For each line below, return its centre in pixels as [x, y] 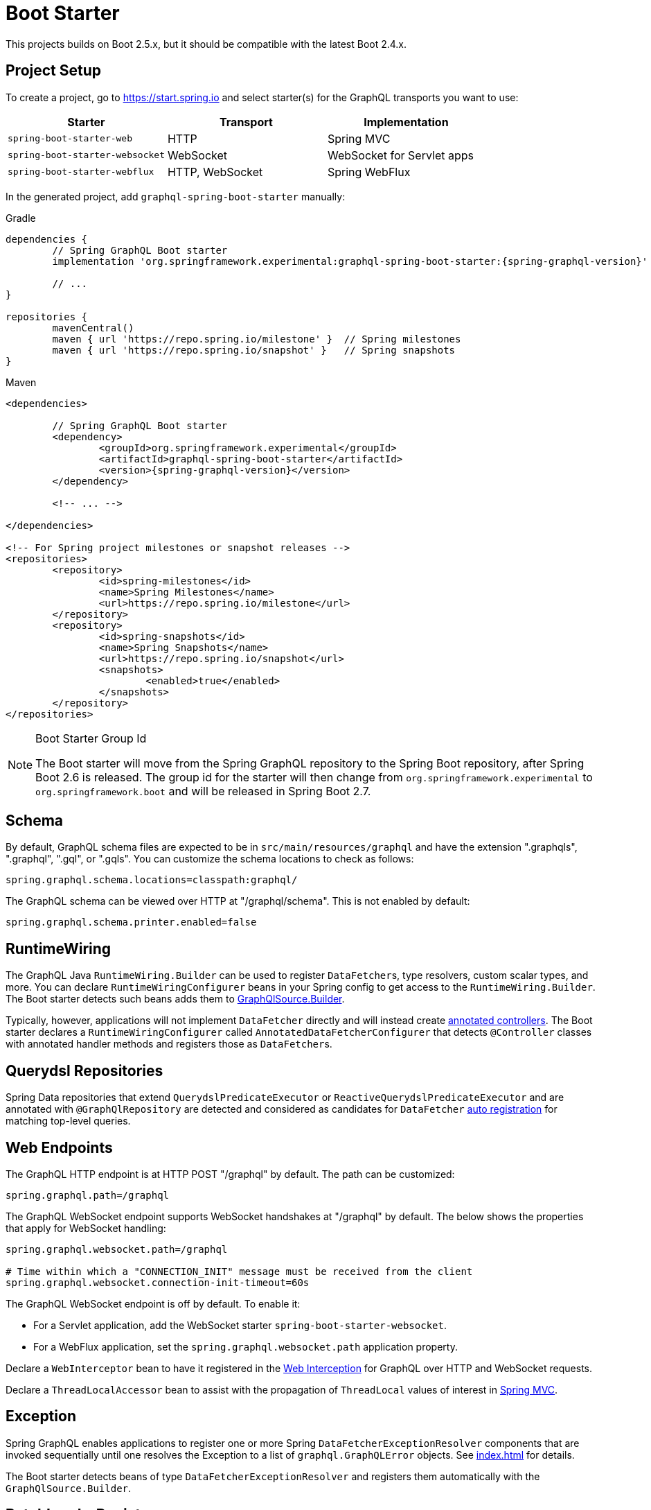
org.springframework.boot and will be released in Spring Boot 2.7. [203, 791]
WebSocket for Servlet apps [400, 155]
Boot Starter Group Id [91, 738]
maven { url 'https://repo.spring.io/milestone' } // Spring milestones [257, 339]
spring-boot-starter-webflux [81, 172]
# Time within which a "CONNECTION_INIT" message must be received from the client [239, 1271]
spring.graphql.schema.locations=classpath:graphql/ [152, 880]
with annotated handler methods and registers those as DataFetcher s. [169, 1044]
